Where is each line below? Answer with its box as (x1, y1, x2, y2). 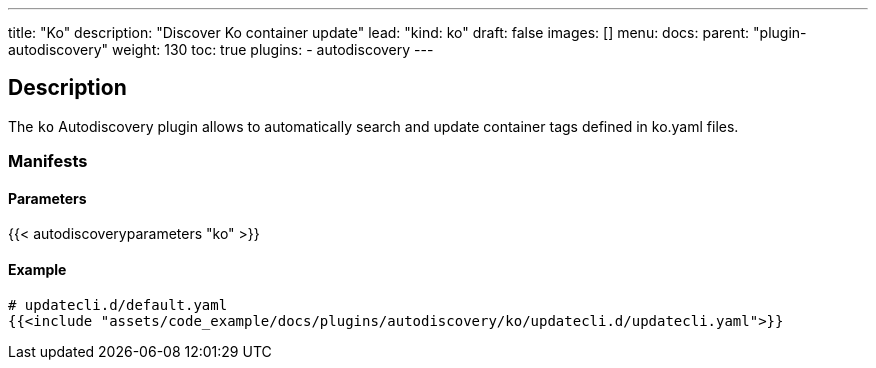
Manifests (8, 151, 88, 172)
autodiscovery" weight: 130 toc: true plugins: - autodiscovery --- (8, 41, 434, 58)
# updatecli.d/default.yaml (8, 296, 228, 313)
